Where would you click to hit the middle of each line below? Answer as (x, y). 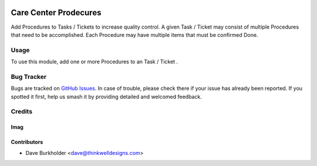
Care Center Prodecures (56, 13)
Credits (21, 112)
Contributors (27, 142)
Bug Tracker (29, 77)
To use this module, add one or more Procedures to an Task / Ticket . (95, 62)
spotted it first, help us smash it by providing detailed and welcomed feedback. (106, 96)
